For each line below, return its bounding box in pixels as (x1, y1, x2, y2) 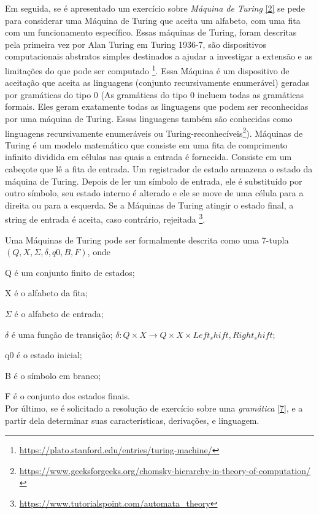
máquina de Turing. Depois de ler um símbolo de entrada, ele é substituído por (5, 174, 302, 187)
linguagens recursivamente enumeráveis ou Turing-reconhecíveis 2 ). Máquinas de (5, 125, 303, 139)
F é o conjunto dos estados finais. (5, 389, 130, 402)
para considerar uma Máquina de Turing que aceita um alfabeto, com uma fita (5, 13, 301, 26)
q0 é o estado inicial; (5, 348, 82, 361)
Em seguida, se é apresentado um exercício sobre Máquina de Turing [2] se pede (5, 2, 305, 14)
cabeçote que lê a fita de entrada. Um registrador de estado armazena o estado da (5, 163, 313, 175)
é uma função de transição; (11, 328, 113, 340)
